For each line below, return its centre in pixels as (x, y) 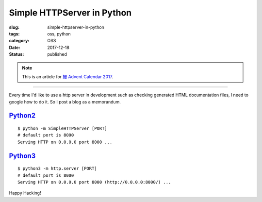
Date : (15, 47)
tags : (14, 34)
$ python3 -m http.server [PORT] (57, 168)
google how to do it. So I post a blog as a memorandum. (65, 101)
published (57, 54)
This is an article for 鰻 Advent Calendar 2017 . (68, 76)
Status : (16, 54)
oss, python (59, 34)
